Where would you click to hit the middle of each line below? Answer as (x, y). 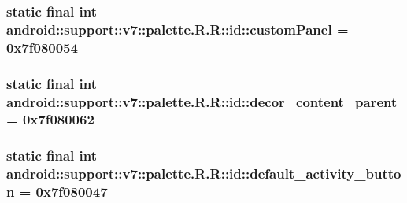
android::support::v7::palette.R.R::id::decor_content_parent (202, 101)
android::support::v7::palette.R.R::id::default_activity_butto (204, 173)
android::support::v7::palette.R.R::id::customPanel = (178, 29)
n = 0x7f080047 (57, 192)
